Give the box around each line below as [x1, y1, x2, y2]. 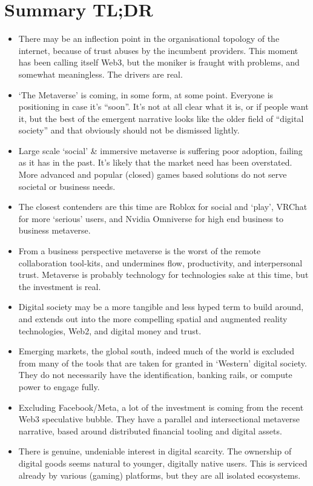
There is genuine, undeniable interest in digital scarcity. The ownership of [18, 445, 292, 457]
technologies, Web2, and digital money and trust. [18, 324, 202, 337]
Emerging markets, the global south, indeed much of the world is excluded [18, 345, 294, 357]
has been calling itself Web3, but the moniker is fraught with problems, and [18, 56, 300, 69]
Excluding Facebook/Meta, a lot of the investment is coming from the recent [18, 400, 304, 413]
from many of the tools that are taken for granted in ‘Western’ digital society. [18, 356, 307, 369]
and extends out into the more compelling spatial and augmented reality [18, 312, 288, 325]
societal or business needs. [18, 180, 116, 192]
